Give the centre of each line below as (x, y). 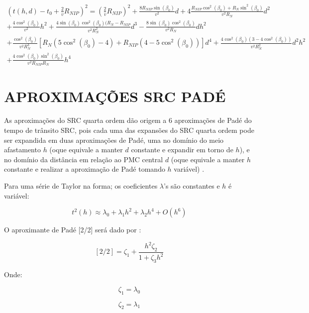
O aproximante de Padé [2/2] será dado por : (73, 230)
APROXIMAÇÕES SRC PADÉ (115, 96)
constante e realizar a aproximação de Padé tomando (85, 169)
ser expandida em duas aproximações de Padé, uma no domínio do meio (114, 140)
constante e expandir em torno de (182, 150)
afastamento (22, 150)
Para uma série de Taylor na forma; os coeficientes (81, 185)
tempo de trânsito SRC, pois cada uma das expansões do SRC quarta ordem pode (129, 130)
